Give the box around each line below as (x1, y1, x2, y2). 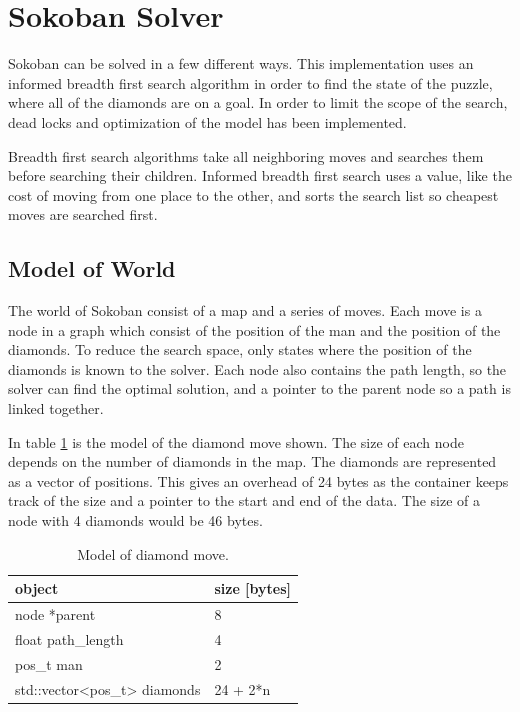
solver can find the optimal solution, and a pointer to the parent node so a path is (8, 378, 511, 399)
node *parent (15, 604, 96, 625)
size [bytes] (214, 578, 292, 599)
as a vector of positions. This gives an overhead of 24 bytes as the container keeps (8, 470, 509, 491)
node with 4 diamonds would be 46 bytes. (8, 510, 263, 531)
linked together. (8, 398, 104, 419)
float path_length (15, 628, 124, 649)
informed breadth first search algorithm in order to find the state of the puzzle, (8, 72, 493, 93)
